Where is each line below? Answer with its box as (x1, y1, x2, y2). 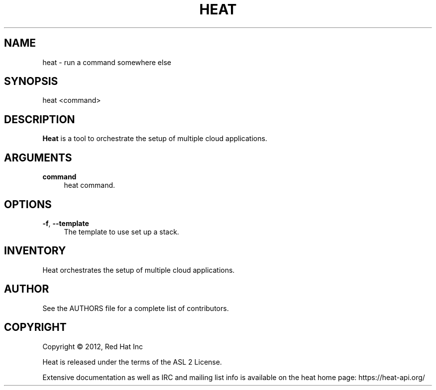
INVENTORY (4, 244, 66, 257)
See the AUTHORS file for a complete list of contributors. (42, 304, 229, 312)
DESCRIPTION (4, 113, 75, 126)
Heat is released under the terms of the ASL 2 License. (42, 357, 222, 366)
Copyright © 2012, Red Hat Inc (42, 342, 143, 351)
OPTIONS (4, 198, 52, 211)
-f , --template (42, 219, 89, 228)
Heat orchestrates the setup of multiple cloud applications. (42, 265, 235, 274)
